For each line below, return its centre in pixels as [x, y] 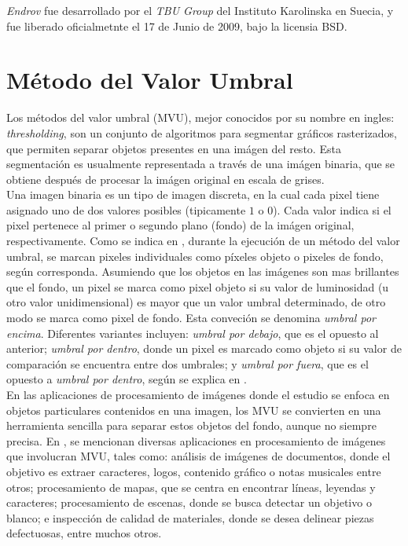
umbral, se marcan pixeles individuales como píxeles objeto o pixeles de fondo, [195, 256]
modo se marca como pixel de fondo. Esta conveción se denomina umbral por [191, 318]
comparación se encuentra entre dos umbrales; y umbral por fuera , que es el [187, 363]
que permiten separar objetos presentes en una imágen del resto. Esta [174, 148]
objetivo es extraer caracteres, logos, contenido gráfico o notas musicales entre [194, 471]
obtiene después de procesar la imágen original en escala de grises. [165, 179]
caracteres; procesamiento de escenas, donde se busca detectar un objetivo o [189, 502]
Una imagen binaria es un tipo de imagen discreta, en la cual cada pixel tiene [193, 194]
